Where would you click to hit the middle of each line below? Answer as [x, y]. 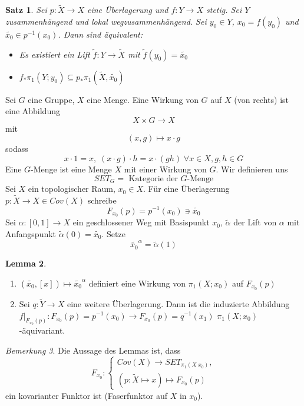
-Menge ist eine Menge [71, 169]
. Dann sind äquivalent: [100, 34]
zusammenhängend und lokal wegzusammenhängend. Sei [106, 21]
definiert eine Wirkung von [137, 283]
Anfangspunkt [31, 233]
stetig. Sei [224, 10]
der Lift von [255, 222]
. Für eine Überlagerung [186, 189]
